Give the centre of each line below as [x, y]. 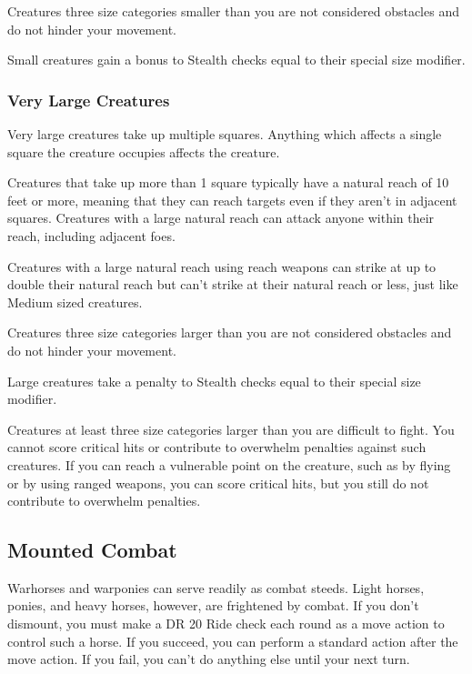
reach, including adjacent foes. [91, 235]
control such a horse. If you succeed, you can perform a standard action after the [233, 641]
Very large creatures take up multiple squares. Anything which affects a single [225, 134]
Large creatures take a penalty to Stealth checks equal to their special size [214, 381]
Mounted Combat [92, 550]
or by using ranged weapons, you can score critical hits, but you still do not [218, 483]
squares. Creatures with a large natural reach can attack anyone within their [221, 218]
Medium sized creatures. [75, 302]
